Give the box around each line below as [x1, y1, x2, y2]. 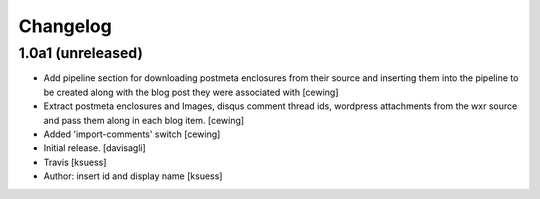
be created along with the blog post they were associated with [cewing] [43, 86, 339, 98]
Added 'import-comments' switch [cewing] [43, 128, 221, 140]
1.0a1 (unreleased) [18, 44, 144, 62]
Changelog [18, 15, 112, 37]
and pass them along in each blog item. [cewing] [43, 114, 245, 126]
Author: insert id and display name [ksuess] [43, 170, 223, 182]
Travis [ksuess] [43, 156, 107, 168]
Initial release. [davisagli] [43, 142, 147, 154]
